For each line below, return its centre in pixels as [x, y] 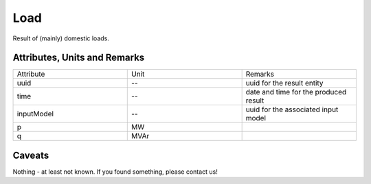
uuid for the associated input [292, 109]
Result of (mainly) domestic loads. [61, 38]
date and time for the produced [296, 92]
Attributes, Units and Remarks [79, 58]
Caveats [31, 155]
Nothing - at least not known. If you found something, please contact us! [115, 172]
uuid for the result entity [284, 83]
